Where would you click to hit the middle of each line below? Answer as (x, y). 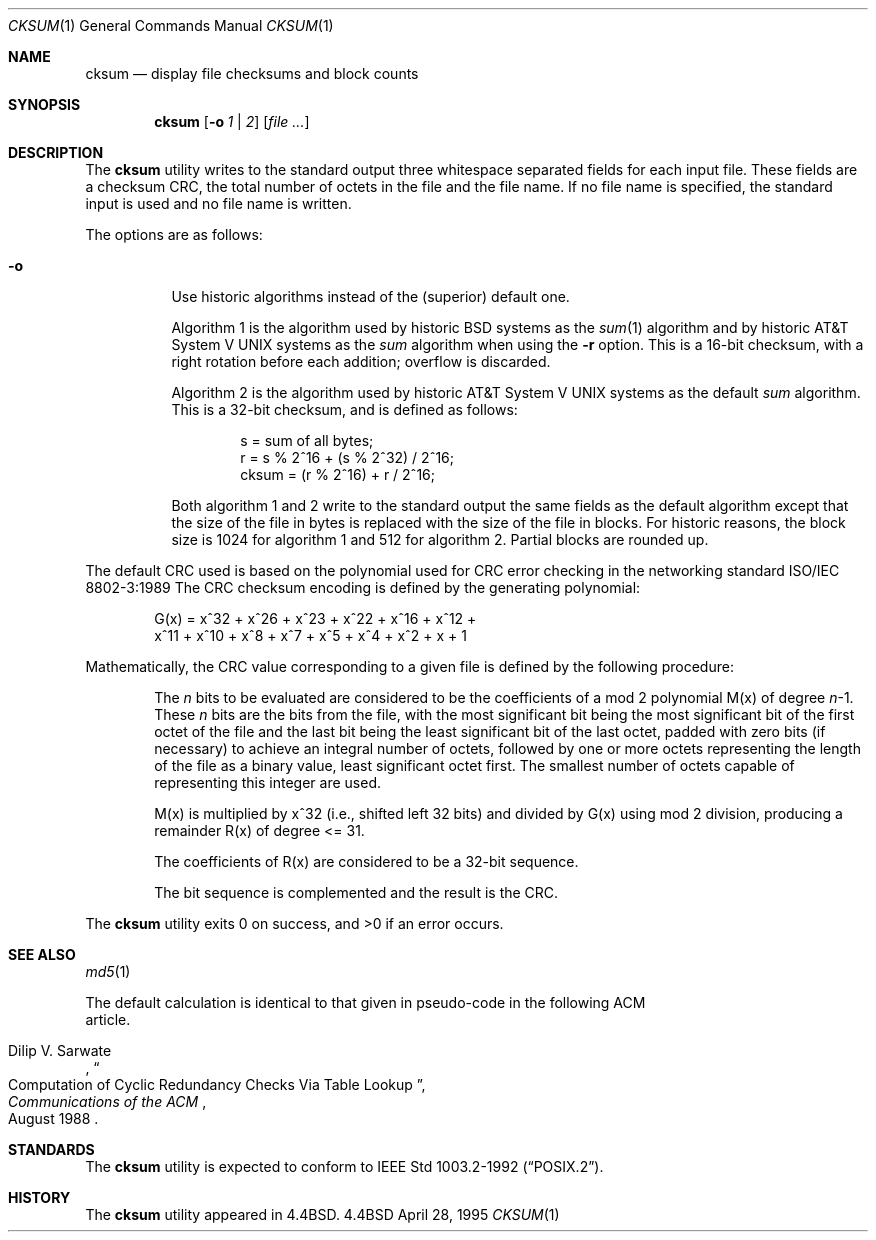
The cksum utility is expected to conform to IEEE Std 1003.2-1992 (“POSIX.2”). (344, 1166)
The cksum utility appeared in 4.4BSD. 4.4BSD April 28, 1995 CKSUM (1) (322, 1214)
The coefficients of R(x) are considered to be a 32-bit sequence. (366, 861)
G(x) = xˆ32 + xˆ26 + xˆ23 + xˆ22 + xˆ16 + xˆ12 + (315, 618)
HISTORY (39, 1197)
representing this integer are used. (267, 782)
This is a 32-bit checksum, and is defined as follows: (344, 409)
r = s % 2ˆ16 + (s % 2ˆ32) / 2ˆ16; (347, 457)
